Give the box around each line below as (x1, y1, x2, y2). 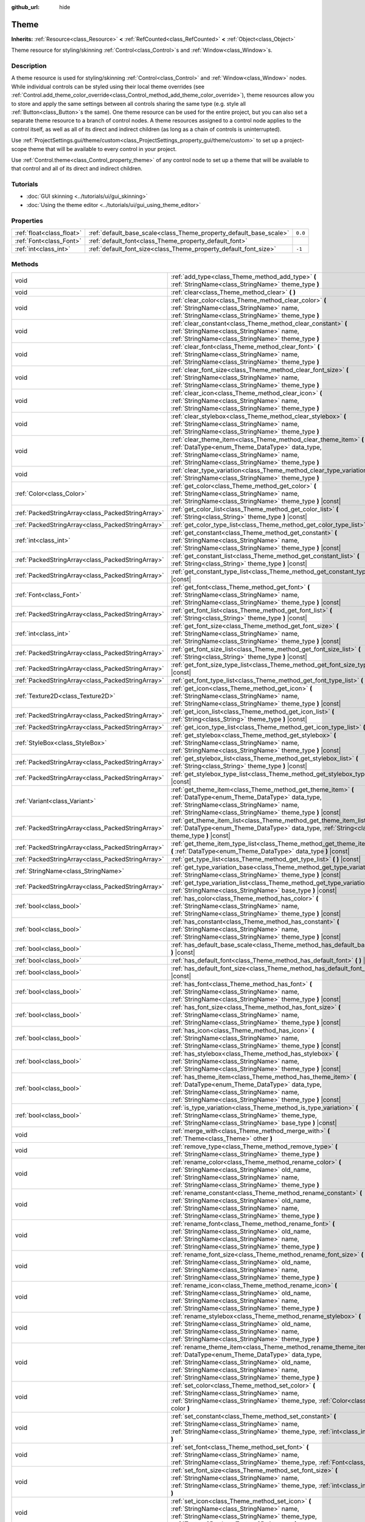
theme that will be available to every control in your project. (28, 145, 177, 152)
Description (11, 61, 47, 70)
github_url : (11, 4, 40, 10)
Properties (11, 216, 44, 225)
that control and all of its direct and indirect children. (11, 165, 142, 172)
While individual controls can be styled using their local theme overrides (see (11, 83, 205, 90)
